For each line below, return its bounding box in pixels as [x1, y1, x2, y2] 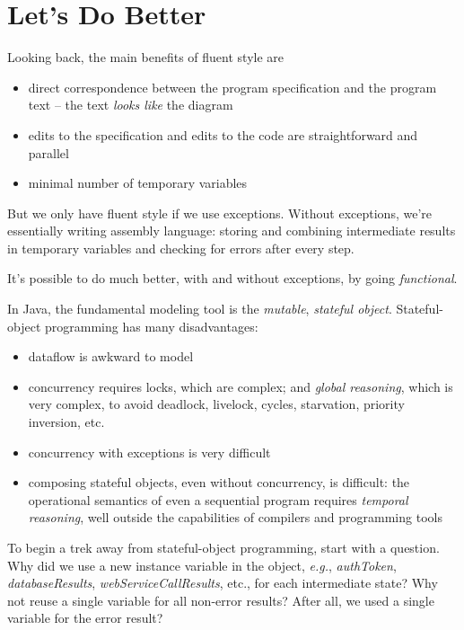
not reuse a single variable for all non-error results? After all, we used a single [7, 590, 434, 609]
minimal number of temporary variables [28, 173, 248, 192]
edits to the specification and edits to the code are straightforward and [28, 125, 418, 144]
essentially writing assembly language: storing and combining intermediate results [7, 221, 456, 240]
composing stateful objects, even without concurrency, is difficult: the [28, 473, 410, 492]
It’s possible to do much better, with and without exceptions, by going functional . [7, 269, 458, 288]
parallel [28, 143, 69, 162]
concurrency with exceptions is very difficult [28, 442, 271, 461]
